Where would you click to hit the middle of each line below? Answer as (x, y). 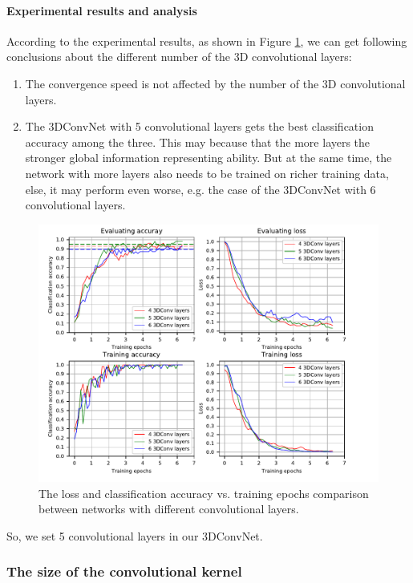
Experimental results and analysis (102, 10)
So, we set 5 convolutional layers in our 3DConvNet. (135, 535)
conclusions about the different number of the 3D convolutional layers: (179, 57)
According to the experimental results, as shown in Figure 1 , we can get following (207, 40)
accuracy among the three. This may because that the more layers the (198, 142)
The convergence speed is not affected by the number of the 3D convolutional (215, 83)
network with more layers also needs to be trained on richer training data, (207, 173)
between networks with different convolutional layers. (169, 509)
